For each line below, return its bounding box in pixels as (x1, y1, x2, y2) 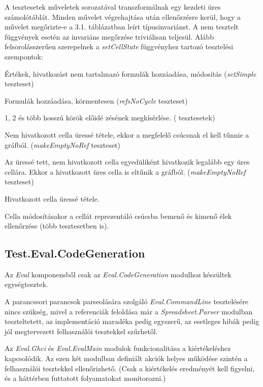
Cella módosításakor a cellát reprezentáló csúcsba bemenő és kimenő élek (5, 210, 232, 221)
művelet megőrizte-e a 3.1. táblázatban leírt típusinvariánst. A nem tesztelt (5, 21, 239, 32)
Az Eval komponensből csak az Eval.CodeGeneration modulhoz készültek (5, 269, 232, 279)
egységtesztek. (5, 279, 48, 289)
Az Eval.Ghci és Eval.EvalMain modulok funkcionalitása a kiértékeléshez (5, 343, 231, 353)
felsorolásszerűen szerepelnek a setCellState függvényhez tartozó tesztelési (5, 41, 234, 52)
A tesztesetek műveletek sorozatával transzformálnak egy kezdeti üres (5, 2, 221, 12)
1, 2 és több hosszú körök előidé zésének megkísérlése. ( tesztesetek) (5, 112, 215, 123)
